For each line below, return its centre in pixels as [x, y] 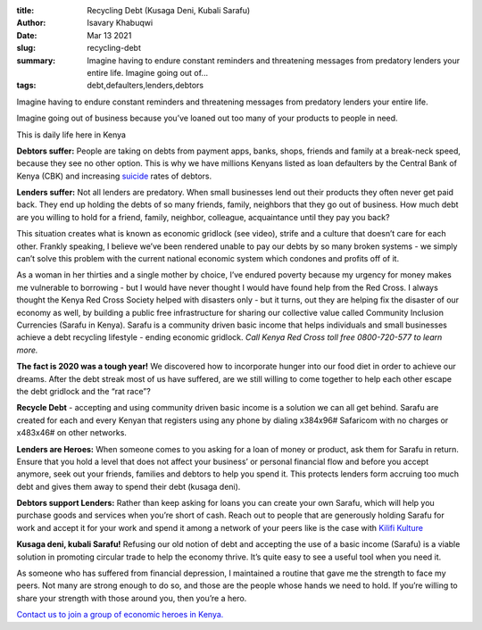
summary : [36, 60]
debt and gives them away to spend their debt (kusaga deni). [129, 486]
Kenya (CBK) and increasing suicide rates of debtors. [114, 176]
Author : [31, 23]
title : [25, 10]
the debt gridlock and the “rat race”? [83, 391]
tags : [26, 86]
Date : [27, 35]
